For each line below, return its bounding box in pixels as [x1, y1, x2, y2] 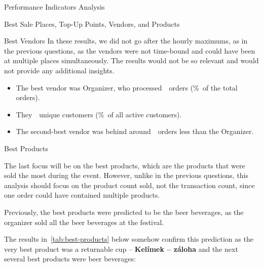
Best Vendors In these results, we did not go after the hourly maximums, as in [4, 35, 248, 46]
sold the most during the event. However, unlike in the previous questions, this [4, 170, 249, 181]
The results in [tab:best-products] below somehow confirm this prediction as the [4, 234, 253, 244]
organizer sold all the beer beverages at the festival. [4, 216, 164, 227]
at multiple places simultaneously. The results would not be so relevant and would [4, 55, 259, 66]
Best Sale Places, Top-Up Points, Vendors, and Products [4, 18, 180, 29]
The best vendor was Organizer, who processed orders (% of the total [16, 82, 238, 93]
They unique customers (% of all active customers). [16, 109, 182, 119]
